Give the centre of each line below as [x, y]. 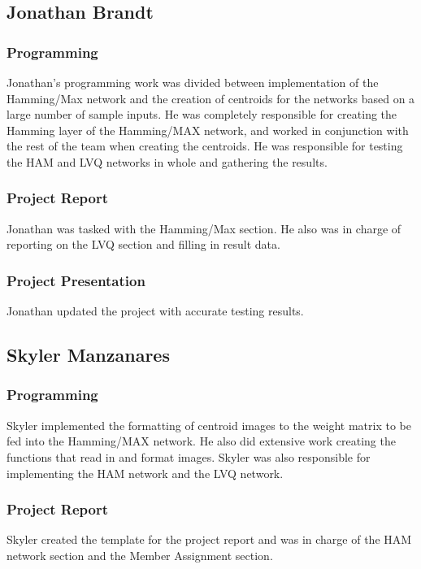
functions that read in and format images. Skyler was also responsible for [189, 456]
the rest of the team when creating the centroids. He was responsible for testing [205, 146]
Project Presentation [76, 280]
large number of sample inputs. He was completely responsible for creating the [202, 114]
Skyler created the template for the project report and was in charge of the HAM [209, 539]
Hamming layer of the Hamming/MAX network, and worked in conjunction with [208, 130]
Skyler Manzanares [88, 355]
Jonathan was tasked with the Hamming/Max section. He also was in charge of [204, 228]
